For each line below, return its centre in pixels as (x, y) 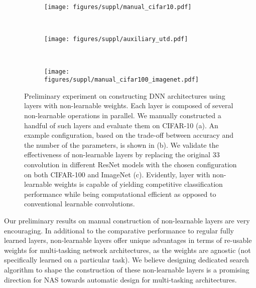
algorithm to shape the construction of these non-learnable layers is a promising (127, 269)
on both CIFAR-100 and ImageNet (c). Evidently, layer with (117, 174)
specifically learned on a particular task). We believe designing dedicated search (126, 260)
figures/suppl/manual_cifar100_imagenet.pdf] (121, 80)
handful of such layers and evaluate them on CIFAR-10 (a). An (121, 125)
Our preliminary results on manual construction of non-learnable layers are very (127, 220)
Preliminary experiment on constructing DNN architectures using (125, 95)
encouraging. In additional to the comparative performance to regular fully (119, 230)
